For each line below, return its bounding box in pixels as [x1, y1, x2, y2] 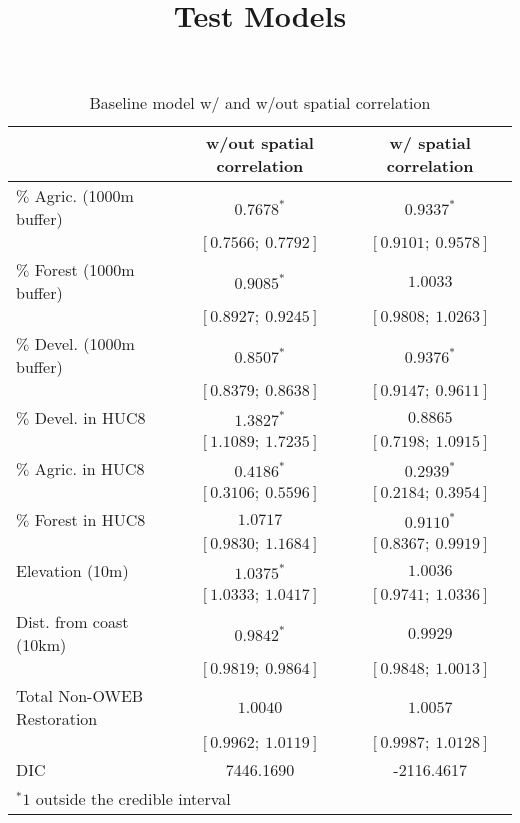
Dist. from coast [16, 610, 129, 634]
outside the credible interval [35, 787, 231, 811]
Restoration [16, 707, 98, 731]
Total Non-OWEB [16, 684, 144, 708]
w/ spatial [389, 131, 471, 155]
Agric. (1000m [34, 184, 134, 208]
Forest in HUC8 [34, 508, 146, 532]
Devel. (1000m [34, 332, 135, 356]
